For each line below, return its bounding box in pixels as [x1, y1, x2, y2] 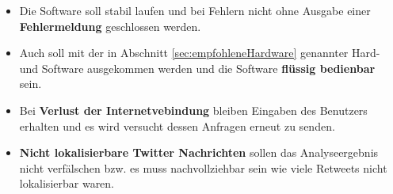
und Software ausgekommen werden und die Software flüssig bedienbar [19, 59, 376, 76]
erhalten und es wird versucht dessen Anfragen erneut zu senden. [19, 117, 335, 134]
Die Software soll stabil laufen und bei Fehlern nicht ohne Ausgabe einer [19, 2, 371, 18]
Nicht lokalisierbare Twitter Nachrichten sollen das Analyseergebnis [19, 144, 379, 161]
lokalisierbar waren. [19, 175, 115, 192]
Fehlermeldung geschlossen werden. [19, 17, 201, 34]
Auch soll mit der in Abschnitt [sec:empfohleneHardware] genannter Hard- [19, 44, 380, 61]
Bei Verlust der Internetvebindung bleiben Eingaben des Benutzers [19, 101, 368, 118]
